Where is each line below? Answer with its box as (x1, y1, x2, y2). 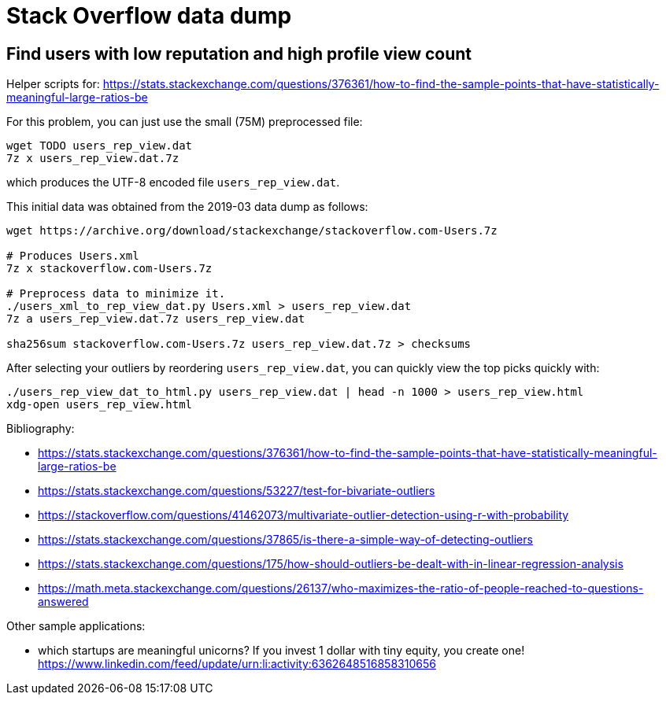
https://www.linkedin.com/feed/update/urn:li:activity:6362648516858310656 (38, 657, 436, 671)
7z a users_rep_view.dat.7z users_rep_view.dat (6, 312, 305, 326)
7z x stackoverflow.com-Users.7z (6, 262, 213, 275)
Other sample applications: (6, 619, 146, 633)
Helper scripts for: (6, 77, 100, 91)
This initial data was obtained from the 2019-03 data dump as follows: (6, 200, 368, 214)
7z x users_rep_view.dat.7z (6, 152, 179, 165)
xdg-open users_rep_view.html (6, 398, 193, 411)
